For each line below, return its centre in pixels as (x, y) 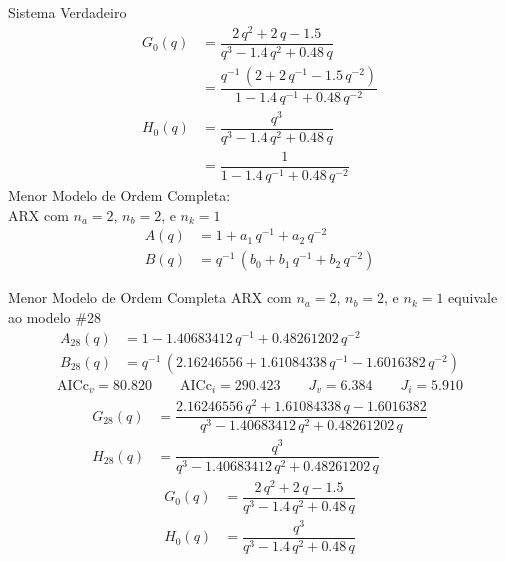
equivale (473, 297)
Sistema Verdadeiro (67, 12)
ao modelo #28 (54, 317)
